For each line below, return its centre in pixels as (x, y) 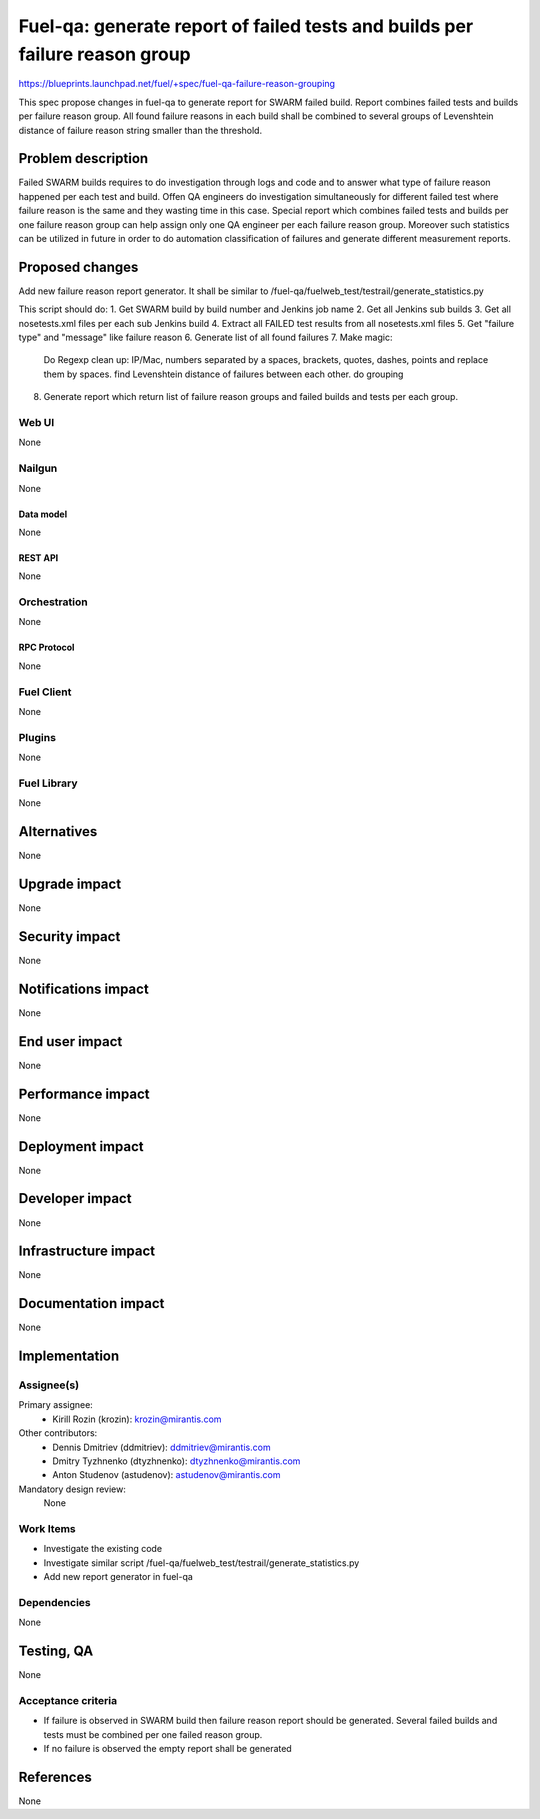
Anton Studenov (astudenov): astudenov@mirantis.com (166, 1475)
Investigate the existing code (103, 1549)
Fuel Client (45, 692)
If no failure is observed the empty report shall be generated (167, 1749)
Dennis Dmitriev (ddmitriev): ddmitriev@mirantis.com (161, 1447)
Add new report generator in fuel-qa (118, 1577)
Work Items (47, 1528)
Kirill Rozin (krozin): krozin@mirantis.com (137, 1419)
